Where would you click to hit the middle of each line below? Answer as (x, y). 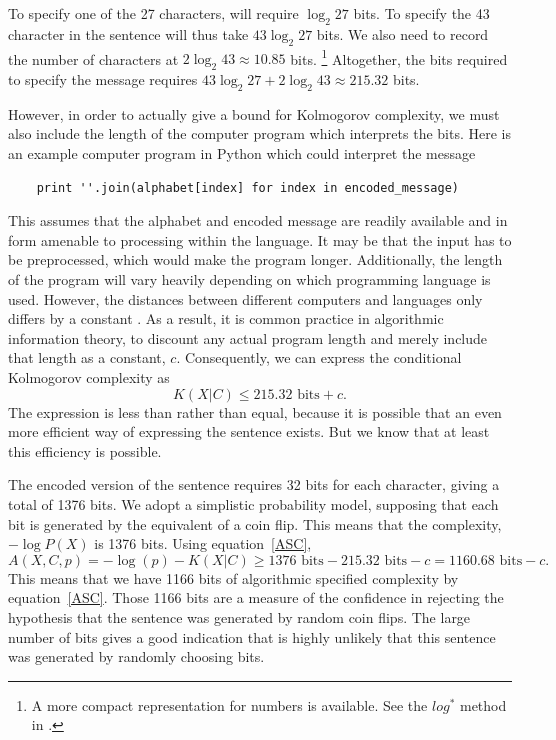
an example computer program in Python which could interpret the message (242, 153)
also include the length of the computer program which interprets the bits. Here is (259, 133)
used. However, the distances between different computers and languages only (245, 298)
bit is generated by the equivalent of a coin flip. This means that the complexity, (255, 523)
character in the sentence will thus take (128, 33)
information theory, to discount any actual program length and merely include (248, 337)
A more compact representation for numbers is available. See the (229, 704)
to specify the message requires (103, 79)
